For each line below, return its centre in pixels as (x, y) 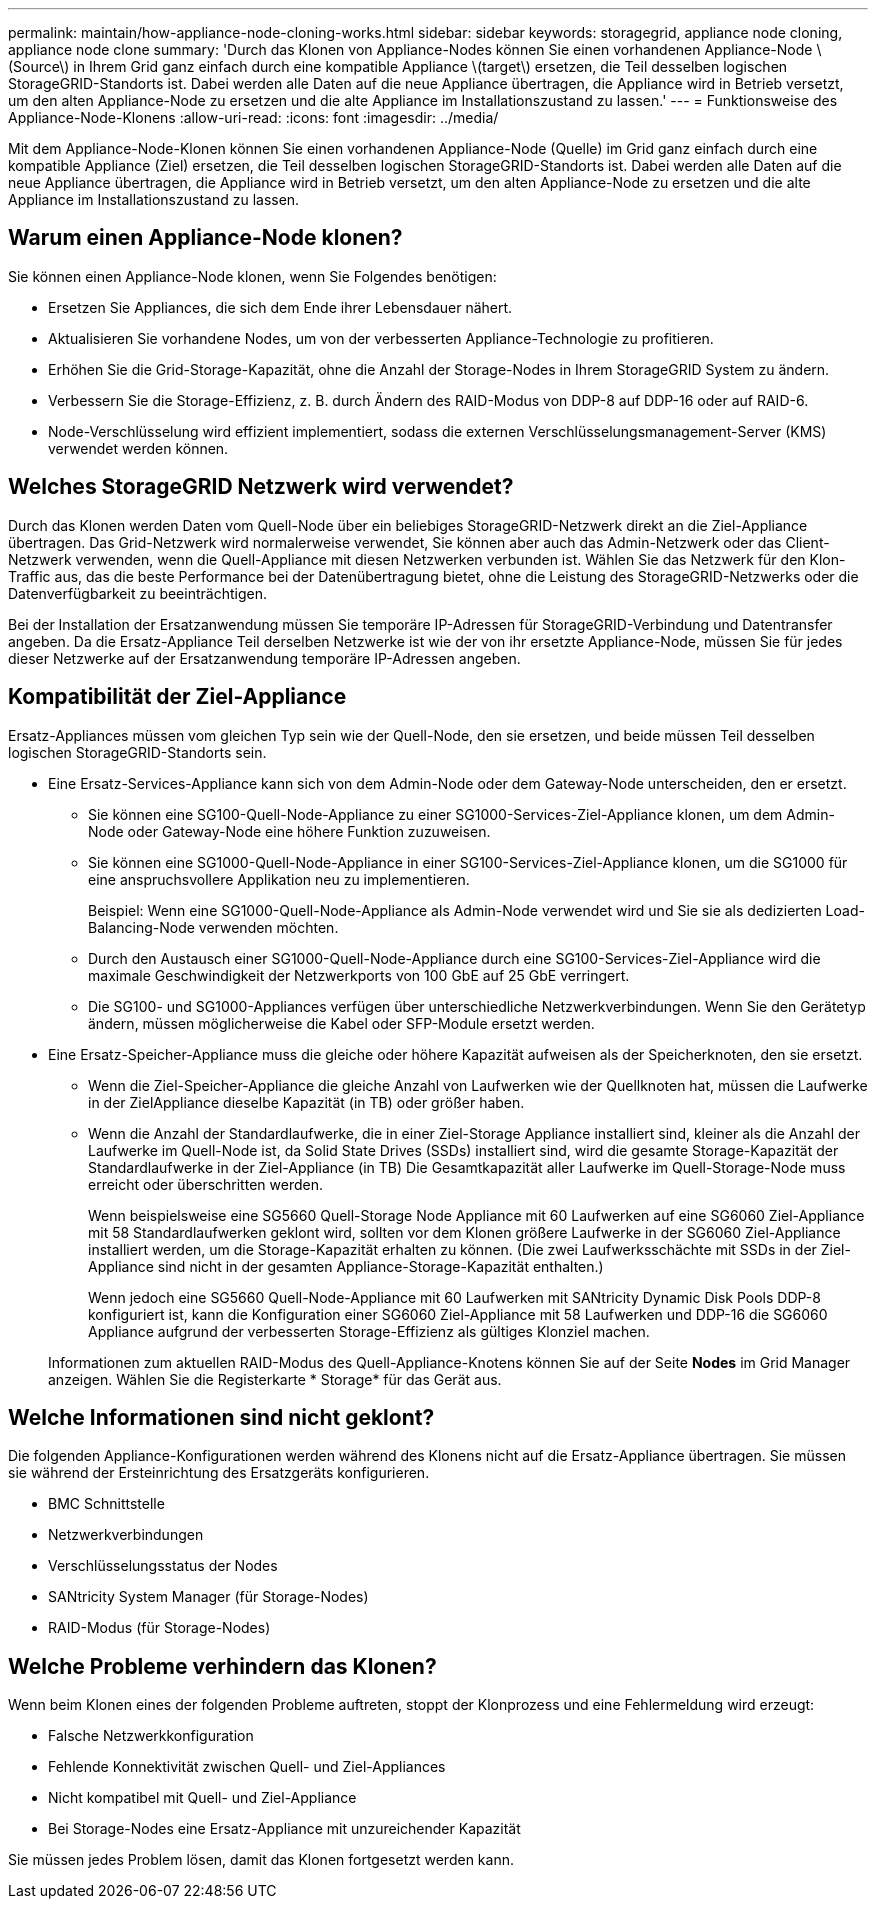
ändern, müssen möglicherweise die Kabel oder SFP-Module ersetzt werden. (341, 1023)
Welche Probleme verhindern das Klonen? (222, 1666)
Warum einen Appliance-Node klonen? (205, 238)
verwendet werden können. (138, 448)
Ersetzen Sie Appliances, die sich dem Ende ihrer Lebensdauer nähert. (280, 307)
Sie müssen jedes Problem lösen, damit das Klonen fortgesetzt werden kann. (261, 1860)
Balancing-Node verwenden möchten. (213, 927)
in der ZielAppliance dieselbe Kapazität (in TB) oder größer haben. (306, 1102)
